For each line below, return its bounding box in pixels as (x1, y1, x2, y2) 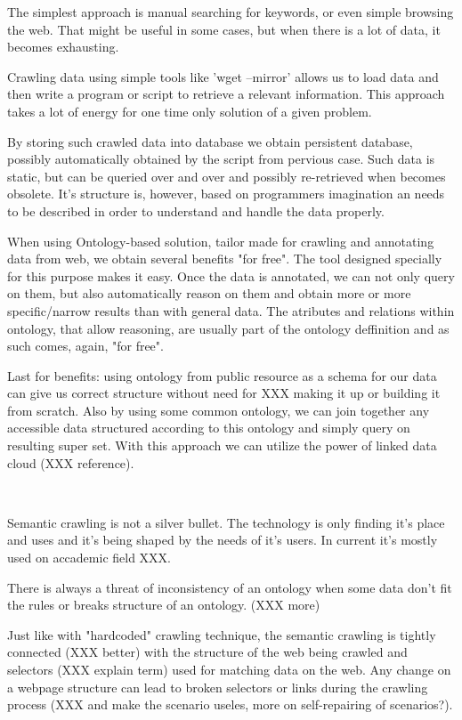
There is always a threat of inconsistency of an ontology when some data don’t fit (7, 578, 452, 596)
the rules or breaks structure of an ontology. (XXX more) (7, 595, 320, 614)
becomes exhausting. (7, 37, 119, 56)
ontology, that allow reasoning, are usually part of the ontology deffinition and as (7, 319, 450, 337)
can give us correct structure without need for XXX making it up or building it (7, 384, 441, 402)
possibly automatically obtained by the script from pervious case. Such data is (7, 150, 435, 168)
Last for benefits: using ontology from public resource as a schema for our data (7, 366, 437, 384)
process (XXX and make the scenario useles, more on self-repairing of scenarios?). (7, 695, 453, 714)
